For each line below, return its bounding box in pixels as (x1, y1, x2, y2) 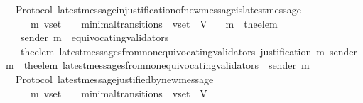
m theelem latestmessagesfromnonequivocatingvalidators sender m (6, 58, 310, 72)
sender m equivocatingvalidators (20, 30, 169, 45)
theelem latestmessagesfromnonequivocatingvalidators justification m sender (20, 43, 357, 58)
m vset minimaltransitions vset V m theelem (30, 16, 278, 31)
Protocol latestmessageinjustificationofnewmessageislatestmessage (15, 2, 301, 16)
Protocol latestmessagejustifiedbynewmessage (15, 71, 214, 86)
